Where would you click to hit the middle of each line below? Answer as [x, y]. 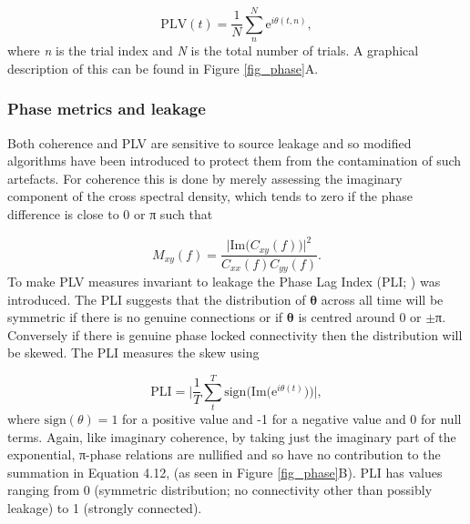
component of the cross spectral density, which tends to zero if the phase [210, 196]
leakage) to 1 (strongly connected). [105, 508]
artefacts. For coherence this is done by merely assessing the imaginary [205, 178]
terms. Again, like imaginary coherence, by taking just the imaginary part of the [232, 436]
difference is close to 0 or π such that [110, 213]
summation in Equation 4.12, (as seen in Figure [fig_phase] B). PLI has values [225, 472]
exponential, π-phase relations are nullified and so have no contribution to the [224, 454]
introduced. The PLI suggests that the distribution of [157, 299]
